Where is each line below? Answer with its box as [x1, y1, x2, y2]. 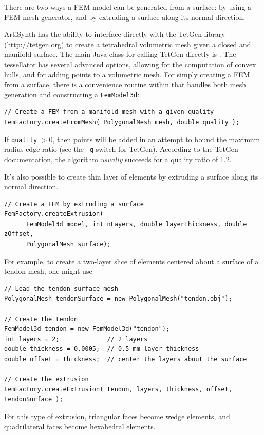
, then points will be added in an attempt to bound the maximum [52, 133, 260, 144]
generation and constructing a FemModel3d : [4, 89, 140, 100]
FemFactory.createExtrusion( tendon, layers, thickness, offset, [4, 385, 232, 393]
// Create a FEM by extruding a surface [4, 200, 144, 208]
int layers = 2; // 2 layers [4, 335, 148, 343]
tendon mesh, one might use [4, 266, 92, 276]
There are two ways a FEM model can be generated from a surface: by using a [4, 2, 252, 12]
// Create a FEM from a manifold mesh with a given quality [4, 108, 214, 116]
